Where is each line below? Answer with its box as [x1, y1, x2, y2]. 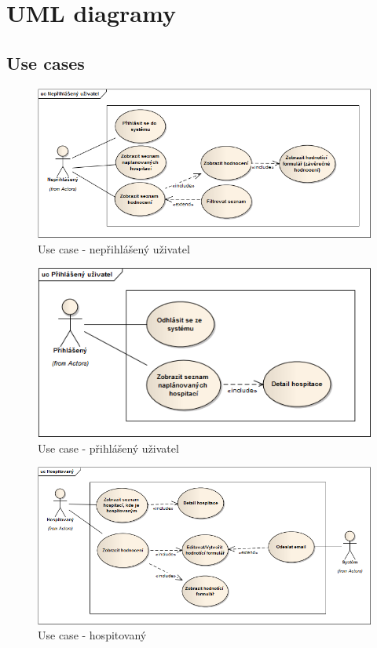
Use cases [6, 50, 85, 75]
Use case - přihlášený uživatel [38, 439, 179, 456]
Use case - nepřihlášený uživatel [38, 240, 190, 257]
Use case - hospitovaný [38, 627, 147, 643]
